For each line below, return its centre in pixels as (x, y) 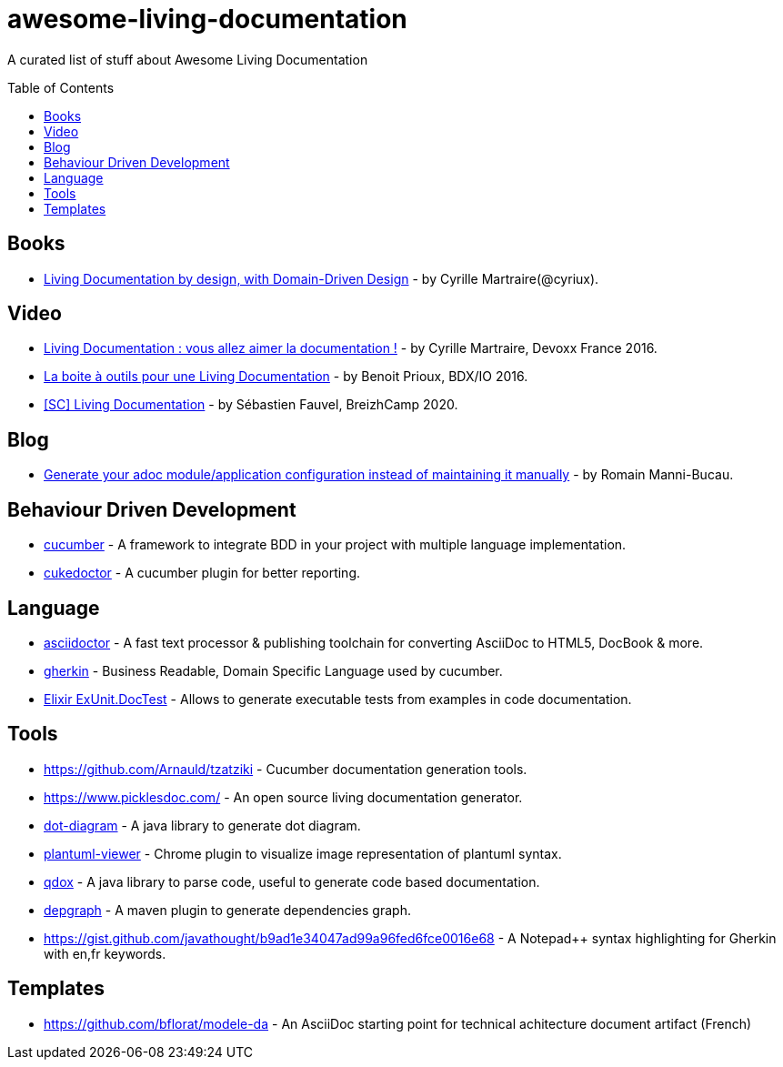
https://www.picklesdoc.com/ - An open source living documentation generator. (283, 797)
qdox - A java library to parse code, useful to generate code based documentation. (292, 881)
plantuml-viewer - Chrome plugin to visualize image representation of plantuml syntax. (303, 853)
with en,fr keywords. (105, 953)
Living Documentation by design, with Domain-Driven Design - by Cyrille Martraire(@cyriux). (321, 278)
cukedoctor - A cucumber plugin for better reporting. (202, 573)
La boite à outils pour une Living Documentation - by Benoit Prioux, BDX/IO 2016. (286, 377)
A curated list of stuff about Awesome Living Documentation (188, 59)
